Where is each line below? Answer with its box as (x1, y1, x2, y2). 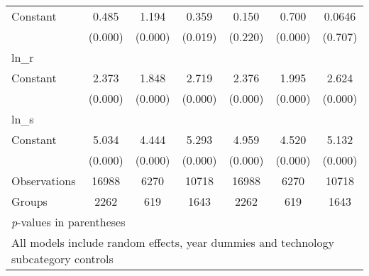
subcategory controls (11, 250, 114, 267)
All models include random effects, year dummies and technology (11, 234, 334, 250)
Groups (11, 193, 48, 209)
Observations (11, 172, 76, 189)
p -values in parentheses (11, 214, 126, 230)
